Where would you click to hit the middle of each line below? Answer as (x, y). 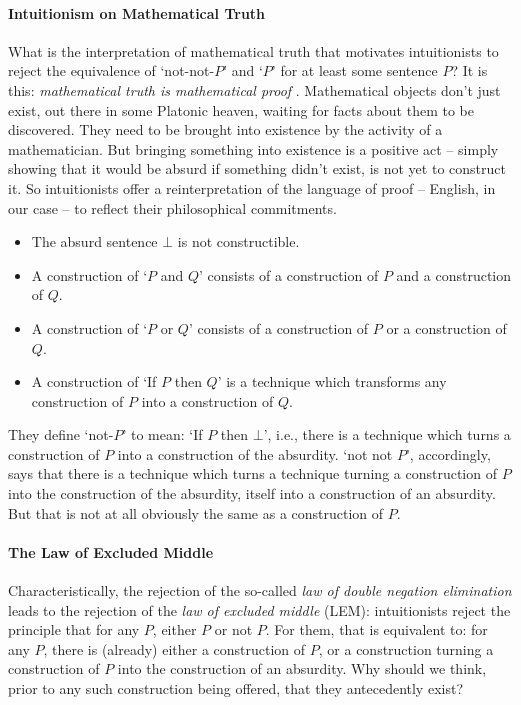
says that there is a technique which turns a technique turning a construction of (252, 473)
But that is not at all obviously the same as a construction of (196, 512)
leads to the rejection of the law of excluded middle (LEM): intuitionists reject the (259, 609)
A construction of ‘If (94, 381)
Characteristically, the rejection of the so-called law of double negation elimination (260, 590)
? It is (469, 70)
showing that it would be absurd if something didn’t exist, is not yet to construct (257, 168)
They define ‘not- (61, 434)
